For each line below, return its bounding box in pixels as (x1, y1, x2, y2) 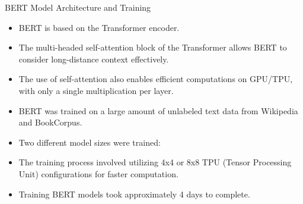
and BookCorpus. (18, 116, 82, 128)
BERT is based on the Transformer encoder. (18, 21, 180, 33)
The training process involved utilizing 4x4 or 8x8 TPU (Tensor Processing (18, 156, 292, 168)
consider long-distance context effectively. (18, 52, 169, 65)
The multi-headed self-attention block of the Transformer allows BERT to (18, 41, 287, 54)
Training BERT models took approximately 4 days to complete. (18, 187, 250, 200)
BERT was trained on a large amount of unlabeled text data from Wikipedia (18, 104, 298, 117)
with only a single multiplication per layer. (18, 84, 174, 96)
